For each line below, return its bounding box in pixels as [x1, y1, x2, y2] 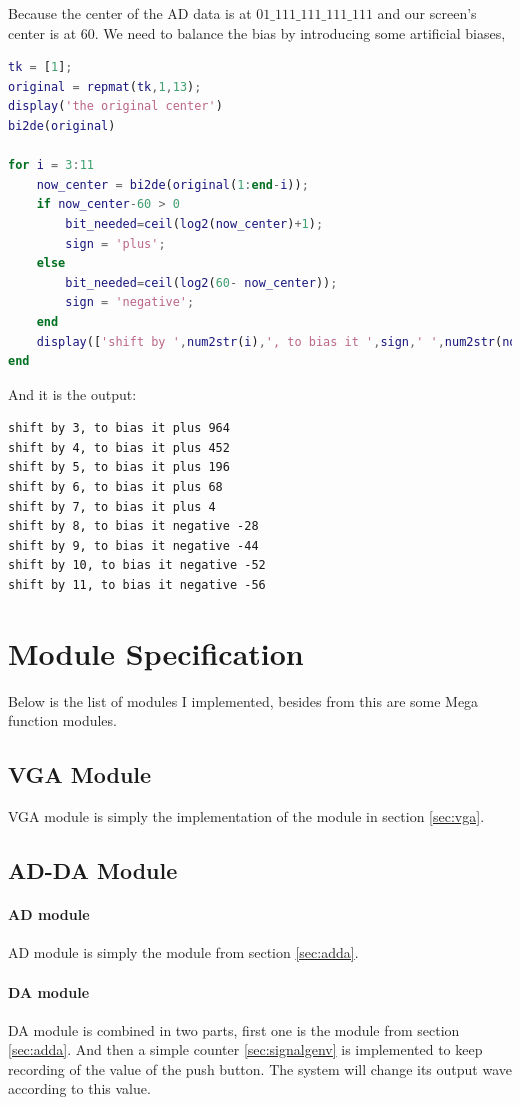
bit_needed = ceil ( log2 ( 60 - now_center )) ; [65, 275, 338, 290]
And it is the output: [8, 383, 137, 404]
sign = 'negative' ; [65, 295, 195, 310]
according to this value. [8, 1078, 151, 1099]
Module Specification [8, 632, 304, 673]
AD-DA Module [8, 855, 178, 886]
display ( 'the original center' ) [8, 99, 223, 114]
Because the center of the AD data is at [8, 3, 252, 23]
